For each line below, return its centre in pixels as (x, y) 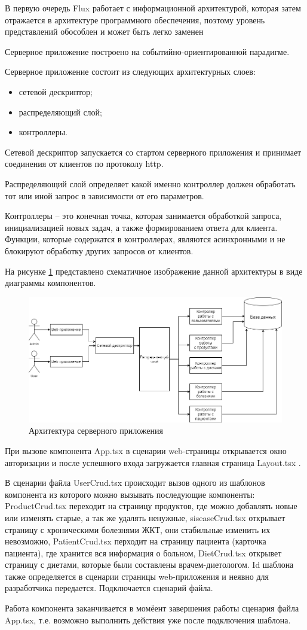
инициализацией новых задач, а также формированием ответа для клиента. (141, 227)
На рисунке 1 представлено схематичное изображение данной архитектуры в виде (154, 271)
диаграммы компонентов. (50, 283)
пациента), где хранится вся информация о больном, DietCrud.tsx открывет (143, 553)
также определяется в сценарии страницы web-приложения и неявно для (137, 576)
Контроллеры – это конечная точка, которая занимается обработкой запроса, (143, 216)
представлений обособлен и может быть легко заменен (104, 31)
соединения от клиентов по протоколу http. (84, 164)
